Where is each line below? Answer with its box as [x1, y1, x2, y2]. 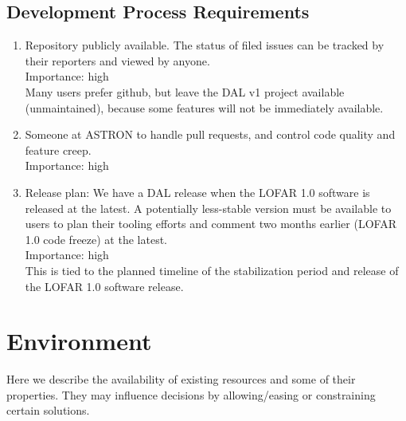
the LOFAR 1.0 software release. [25, 277, 184, 294]
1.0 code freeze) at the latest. [25, 230, 167, 247]
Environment [6, 325, 152, 357]
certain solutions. [6, 402, 90, 419]
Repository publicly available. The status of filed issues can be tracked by [25, 37, 385, 53]
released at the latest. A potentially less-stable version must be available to [25, 199, 392, 216]
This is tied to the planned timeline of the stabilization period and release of [25, 262, 399, 278]
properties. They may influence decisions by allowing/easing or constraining [6, 386, 376, 403]
